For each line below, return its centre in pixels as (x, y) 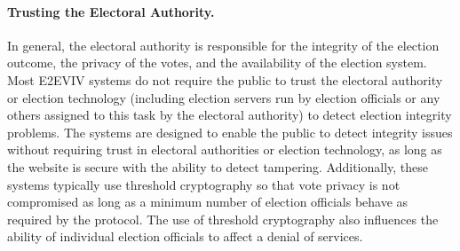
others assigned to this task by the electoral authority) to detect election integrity (230, 115)
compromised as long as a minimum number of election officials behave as (208, 202)
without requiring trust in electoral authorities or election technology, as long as (225, 149)
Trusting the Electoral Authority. (111, 11)
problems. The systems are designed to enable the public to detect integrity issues (230, 132)
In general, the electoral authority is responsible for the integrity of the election (223, 45)
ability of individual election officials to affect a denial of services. (185, 236)
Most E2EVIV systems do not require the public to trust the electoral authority (225, 79)
